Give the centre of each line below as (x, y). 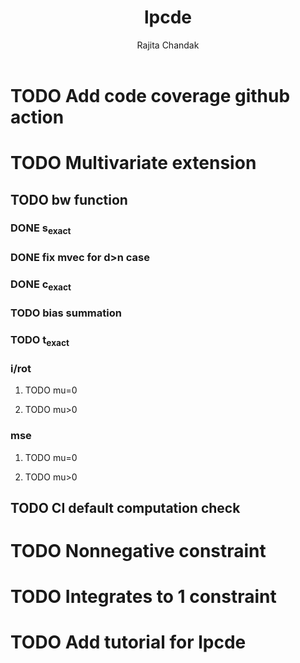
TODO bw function (69, 199)
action (37, 117)
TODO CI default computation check (125, 507)
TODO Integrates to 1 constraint (143, 597)
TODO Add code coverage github (150, 95)
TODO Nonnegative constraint (138, 551)
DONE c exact (41, 285)
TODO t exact (40, 340)
